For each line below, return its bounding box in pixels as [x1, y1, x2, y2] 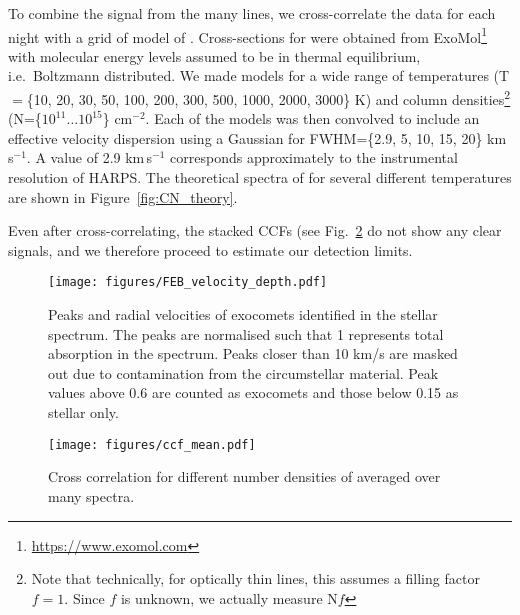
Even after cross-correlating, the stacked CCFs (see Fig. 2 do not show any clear [8, 220, 502, 241]
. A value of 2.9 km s [26, 147, 153, 168]
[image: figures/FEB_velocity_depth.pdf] [48, 275, 328, 290]
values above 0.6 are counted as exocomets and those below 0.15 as [48, 382, 459, 403]
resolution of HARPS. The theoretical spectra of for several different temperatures [8, 167, 512, 188]
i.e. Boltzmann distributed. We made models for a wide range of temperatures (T [8, 65, 510, 86]
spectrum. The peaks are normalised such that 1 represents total [48, 323, 444, 344]
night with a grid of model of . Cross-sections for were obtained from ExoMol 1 [8, 23, 488, 47]
